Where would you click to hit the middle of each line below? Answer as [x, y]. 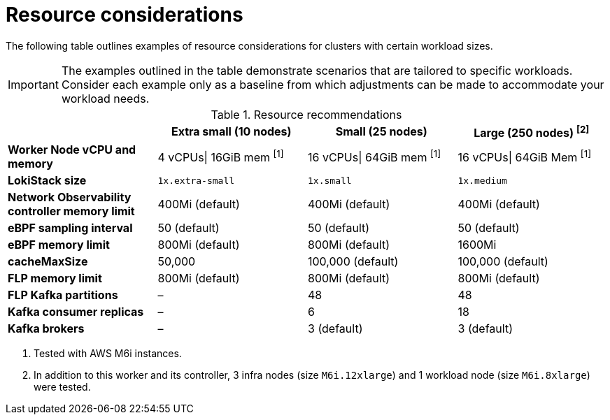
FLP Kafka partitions [63, 295]
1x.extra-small [196, 180]
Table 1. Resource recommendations [306, 114]
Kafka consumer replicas [76, 312]
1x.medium [482, 180]
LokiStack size [47, 181]
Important [33, 84]
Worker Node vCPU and [72, 150]
